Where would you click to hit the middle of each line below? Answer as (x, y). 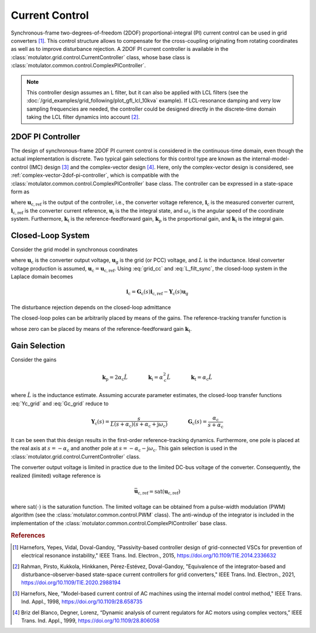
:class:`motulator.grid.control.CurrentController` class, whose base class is (101, 57)
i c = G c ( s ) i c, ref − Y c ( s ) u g (157, 293)
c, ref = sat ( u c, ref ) (159, 492)
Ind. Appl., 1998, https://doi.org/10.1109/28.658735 (82, 602)
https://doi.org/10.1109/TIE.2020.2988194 (71, 583)
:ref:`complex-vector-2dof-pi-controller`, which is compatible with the (95, 175)
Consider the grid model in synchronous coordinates (74, 249)
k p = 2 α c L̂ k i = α (133, 378)
